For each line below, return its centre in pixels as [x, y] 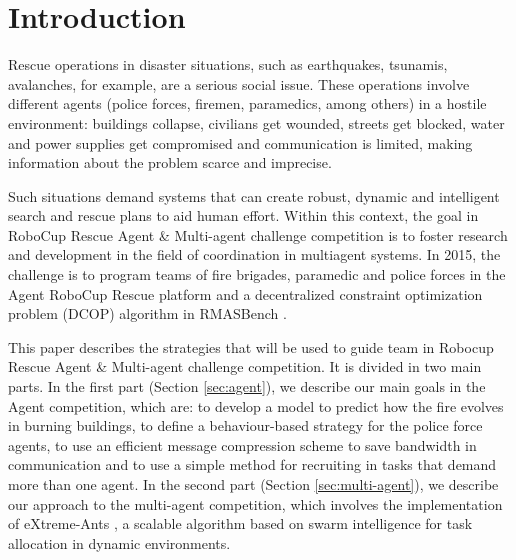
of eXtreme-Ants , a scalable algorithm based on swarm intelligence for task [240, 523]
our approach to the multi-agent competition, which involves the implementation [255, 503]
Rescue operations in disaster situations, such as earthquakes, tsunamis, [228, 64]
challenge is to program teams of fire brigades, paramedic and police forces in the [257, 274]
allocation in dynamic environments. [119, 542]
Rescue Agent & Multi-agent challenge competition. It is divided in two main [245, 366]
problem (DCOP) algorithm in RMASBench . [147, 313]
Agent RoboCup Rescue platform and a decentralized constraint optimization [245, 293]
